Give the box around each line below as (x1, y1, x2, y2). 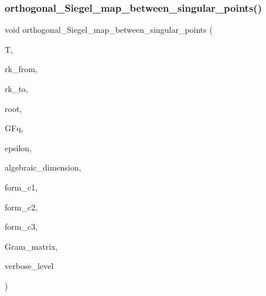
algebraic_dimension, (5, 161, 81, 173)
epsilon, (5, 141, 32, 154)
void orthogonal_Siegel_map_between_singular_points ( (5, 23, 213, 36)
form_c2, (5, 200, 38, 213)
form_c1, (5, 181, 38, 193)
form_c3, (5, 220, 38, 233)
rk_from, (5, 63, 37, 75)
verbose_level (5, 260, 54, 272)
